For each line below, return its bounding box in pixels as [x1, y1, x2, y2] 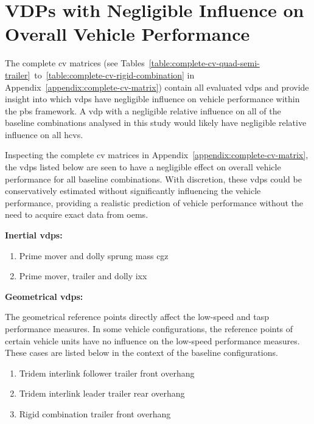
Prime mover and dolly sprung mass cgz [19, 249, 169, 262]
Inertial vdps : [5, 229, 63, 242]
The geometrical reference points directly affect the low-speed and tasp [5, 310, 269, 323]
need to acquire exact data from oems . [5, 208, 148, 221]
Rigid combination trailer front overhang [19, 407, 171, 420]
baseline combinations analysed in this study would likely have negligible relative [5, 116, 307, 129]
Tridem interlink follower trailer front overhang [19, 366, 195, 379]
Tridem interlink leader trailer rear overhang [19, 387, 185, 400]
